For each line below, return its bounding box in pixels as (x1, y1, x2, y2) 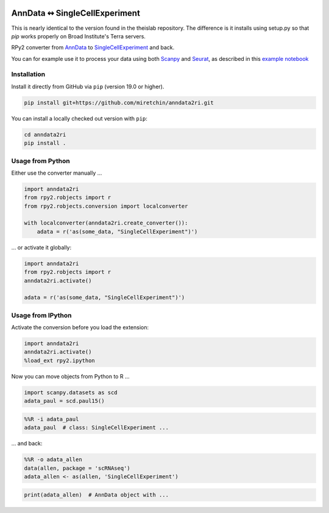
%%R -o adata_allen (24, 456, 82, 463)
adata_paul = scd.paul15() (24, 397, 105, 405)
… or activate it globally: (11, 243, 72, 251)
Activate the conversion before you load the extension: (11, 324, 149, 331)
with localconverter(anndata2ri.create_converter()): (24, 220, 188, 226)
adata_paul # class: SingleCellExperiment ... (24, 424, 169, 431)
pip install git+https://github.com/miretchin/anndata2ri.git (24, 99, 214, 106)
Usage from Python (11, 156, 70, 165)
